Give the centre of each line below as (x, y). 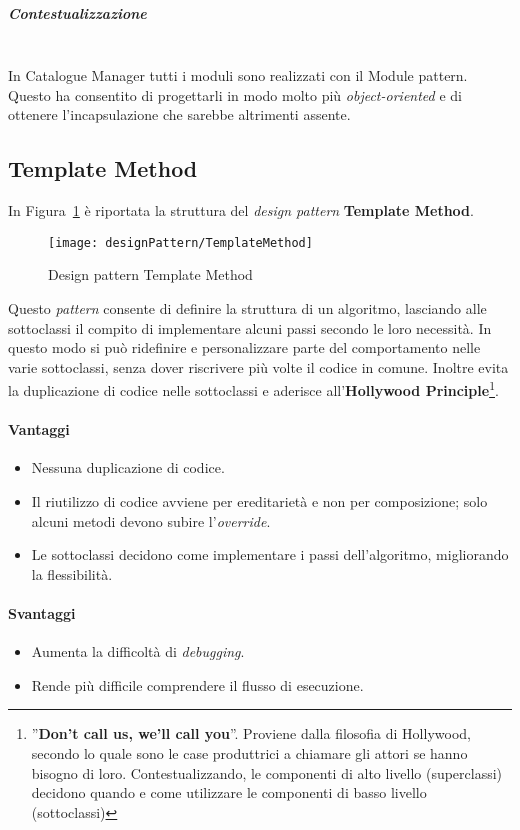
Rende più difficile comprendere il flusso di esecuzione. (197, 684)
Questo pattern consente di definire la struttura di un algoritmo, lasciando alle (247, 307)
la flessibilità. (72, 573)
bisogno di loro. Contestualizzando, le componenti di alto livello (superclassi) (267, 772)
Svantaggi (42, 612)
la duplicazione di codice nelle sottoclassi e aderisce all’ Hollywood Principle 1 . (253, 389)
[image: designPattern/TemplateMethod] (180, 242)
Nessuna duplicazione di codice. (128, 467)
